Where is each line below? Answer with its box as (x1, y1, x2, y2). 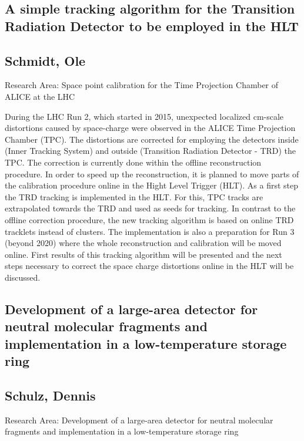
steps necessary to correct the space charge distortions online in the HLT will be (5, 260, 294, 272)
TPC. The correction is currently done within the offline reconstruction (5, 156, 262, 168)
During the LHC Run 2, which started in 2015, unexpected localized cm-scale (5, 110, 284, 122)
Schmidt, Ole (5, 51, 86, 69)
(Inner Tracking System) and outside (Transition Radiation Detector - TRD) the (5, 144, 296, 157)
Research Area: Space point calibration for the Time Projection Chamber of (5, 79, 279, 91)
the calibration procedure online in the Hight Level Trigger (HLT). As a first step (5, 179, 299, 191)
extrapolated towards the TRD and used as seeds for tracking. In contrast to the (5, 202, 296, 214)
